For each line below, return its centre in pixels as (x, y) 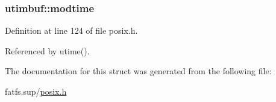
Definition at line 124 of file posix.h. (71, 30)
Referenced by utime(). (47, 50)
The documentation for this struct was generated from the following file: (138, 71)
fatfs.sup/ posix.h (36, 91)
